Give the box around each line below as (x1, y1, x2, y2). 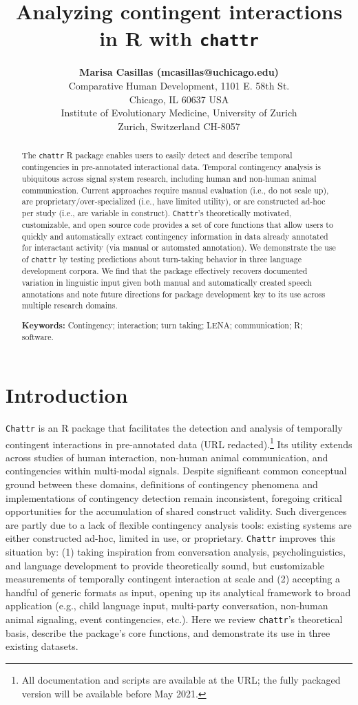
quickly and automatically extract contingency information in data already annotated (21, 230, 328, 242)
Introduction (6, 381, 128, 409)
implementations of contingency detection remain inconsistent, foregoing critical (6, 490, 342, 505)
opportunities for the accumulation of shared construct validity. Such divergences (6, 504, 347, 518)
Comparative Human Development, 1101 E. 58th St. (68, 78, 290, 93)
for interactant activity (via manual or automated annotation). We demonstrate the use (21, 242, 336, 253)
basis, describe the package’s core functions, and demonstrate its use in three (6, 625, 330, 640)
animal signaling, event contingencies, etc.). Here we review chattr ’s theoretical (6, 612, 343, 627)
